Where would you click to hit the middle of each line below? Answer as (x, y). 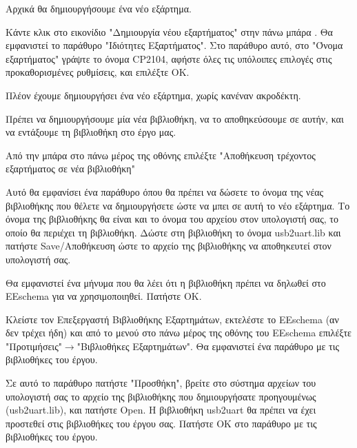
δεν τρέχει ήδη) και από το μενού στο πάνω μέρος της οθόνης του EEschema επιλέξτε (179, 333)
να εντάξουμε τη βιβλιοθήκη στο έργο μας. (91, 132)
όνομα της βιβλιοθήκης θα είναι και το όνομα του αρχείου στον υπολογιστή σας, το (172, 219)
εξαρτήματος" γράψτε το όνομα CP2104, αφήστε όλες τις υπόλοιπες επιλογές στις (169, 58)
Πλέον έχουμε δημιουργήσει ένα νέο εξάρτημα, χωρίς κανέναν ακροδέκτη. (153, 95)
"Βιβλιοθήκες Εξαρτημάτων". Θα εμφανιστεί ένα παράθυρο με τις (208, 346)
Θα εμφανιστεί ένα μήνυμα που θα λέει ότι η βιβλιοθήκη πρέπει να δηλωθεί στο (166, 282)
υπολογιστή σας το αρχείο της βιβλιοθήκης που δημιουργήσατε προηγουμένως (161, 396)
